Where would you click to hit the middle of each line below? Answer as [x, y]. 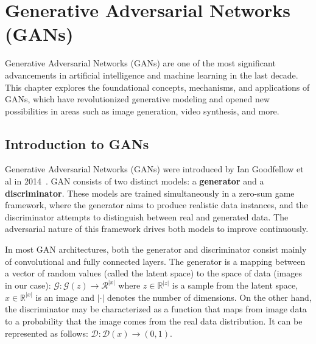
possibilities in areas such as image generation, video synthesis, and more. [142, 111]
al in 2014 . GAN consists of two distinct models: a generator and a [135, 181]
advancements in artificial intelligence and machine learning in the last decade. [152, 75]
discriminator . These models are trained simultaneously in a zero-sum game [150, 193]
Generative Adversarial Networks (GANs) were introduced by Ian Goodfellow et [154, 169]
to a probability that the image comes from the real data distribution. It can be [154, 321]
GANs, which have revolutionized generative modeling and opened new [138, 99]
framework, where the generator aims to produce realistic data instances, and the [156, 205]
